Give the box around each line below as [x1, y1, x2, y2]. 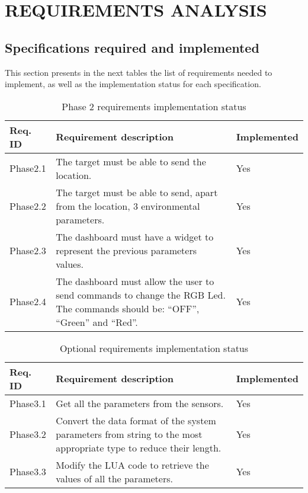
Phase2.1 [9, 161, 46, 175]
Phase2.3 [9, 243, 46, 257]
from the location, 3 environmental [56, 199, 200, 213]
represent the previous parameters [56, 243, 197, 257]
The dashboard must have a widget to [56, 229, 214, 244]
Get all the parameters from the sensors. [56, 396, 224, 410]
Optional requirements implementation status [59, 341, 249, 355]
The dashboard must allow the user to [56, 274, 214, 288]
